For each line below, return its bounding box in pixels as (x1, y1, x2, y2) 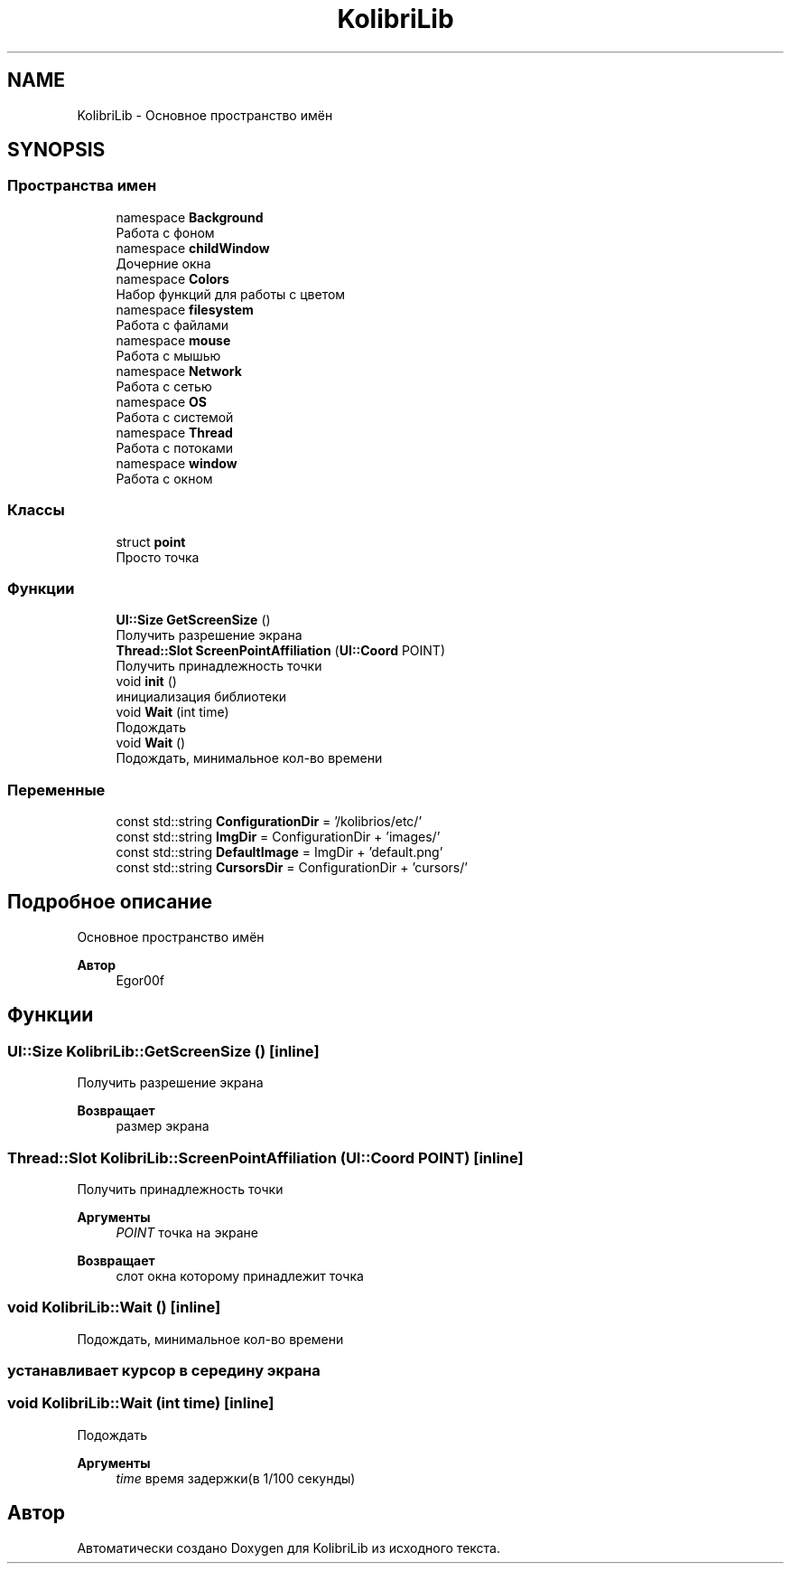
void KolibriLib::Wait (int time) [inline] (7, 1394, 275, 1413)
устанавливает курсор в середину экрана (7, 1361, 321, 1379)
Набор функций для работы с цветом (116, 286, 346, 302)
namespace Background (116, 209, 264, 225)
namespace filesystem (116, 301, 254, 317)
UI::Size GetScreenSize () (116, 612, 271, 628)
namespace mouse (116, 332, 231, 348)
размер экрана (116, 1118, 209, 1134)
